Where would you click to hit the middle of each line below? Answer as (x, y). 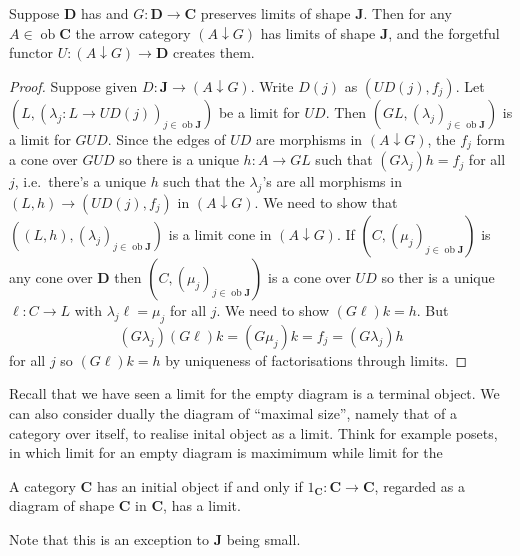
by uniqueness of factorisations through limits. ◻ (316, 359)
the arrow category (133, 32)
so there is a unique (179, 159)
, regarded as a (419, 485)
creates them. (213, 52)
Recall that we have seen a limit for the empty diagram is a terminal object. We (254, 393)
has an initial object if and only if (199, 485)
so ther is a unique (438, 277)
